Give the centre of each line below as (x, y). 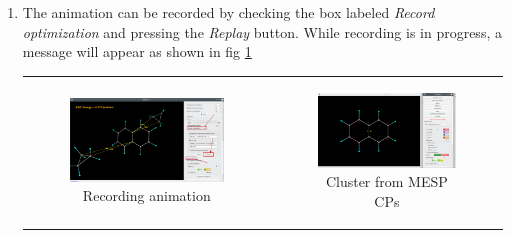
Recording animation (146, 195)
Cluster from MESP (386, 181)
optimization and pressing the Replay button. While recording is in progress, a (262, 31)
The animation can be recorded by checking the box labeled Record (228, 12)
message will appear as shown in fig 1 (137, 51)
